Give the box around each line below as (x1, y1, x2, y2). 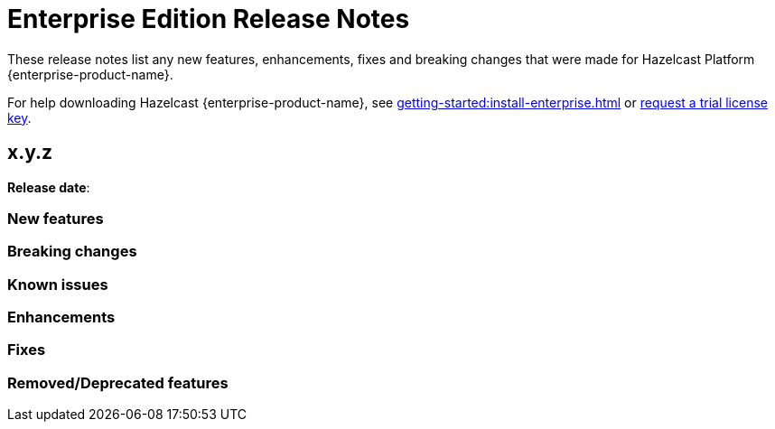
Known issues (7, 275, 108, 294)
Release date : (7, 179, 90, 195)
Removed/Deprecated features (7, 373, 229, 392)
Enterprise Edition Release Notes (7, 4, 410, 34)
